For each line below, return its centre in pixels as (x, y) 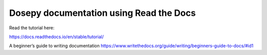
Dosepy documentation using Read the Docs (103, 13)
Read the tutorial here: (32, 28)
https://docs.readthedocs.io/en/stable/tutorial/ (56, 37)
